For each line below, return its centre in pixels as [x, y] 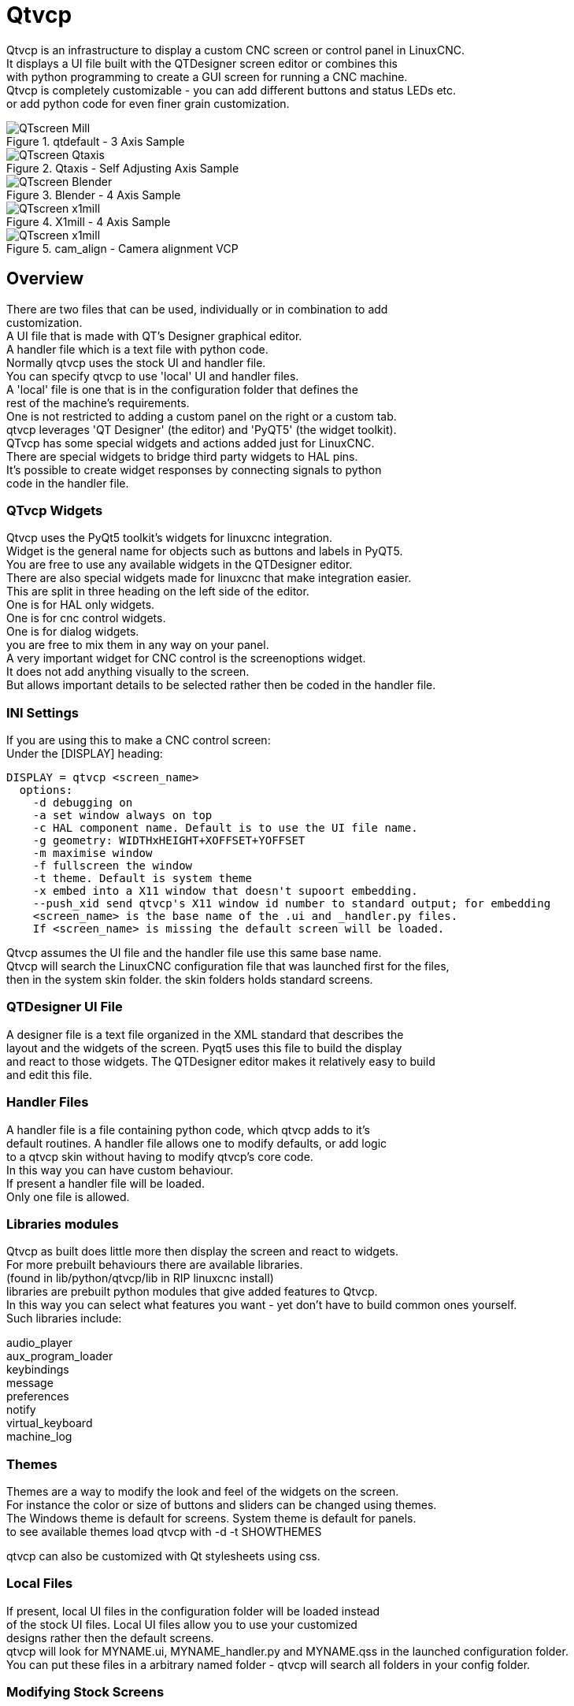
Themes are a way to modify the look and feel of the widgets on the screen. [203, 1492]
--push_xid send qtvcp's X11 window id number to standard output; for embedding [292, 904]
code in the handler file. [68, 483]
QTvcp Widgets [55, 510]
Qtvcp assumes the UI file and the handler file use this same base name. [194, 953]
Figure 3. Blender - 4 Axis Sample [94, 195]
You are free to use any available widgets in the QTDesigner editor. [180, 565]
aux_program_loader [60, 1356]
